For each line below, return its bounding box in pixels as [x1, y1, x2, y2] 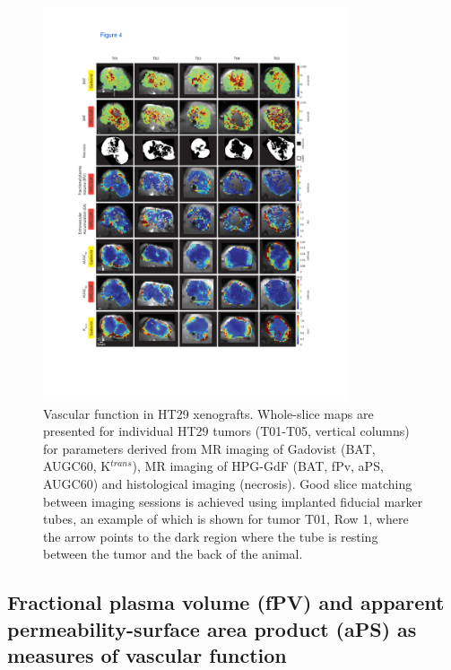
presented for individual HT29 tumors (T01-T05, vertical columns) [43, 422, 410, 440]
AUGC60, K [43, 457, 111, 475]
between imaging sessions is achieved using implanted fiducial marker [43, 492, 423, 510]
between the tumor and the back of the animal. [43, 544, 303, 563]
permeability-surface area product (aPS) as [7, 614, 417, 642]
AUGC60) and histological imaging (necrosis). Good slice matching [43, 474, 412, 493]
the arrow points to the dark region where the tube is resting [43, 526, 378, 545]
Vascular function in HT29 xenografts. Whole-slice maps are [43, 404, 374, 422]
